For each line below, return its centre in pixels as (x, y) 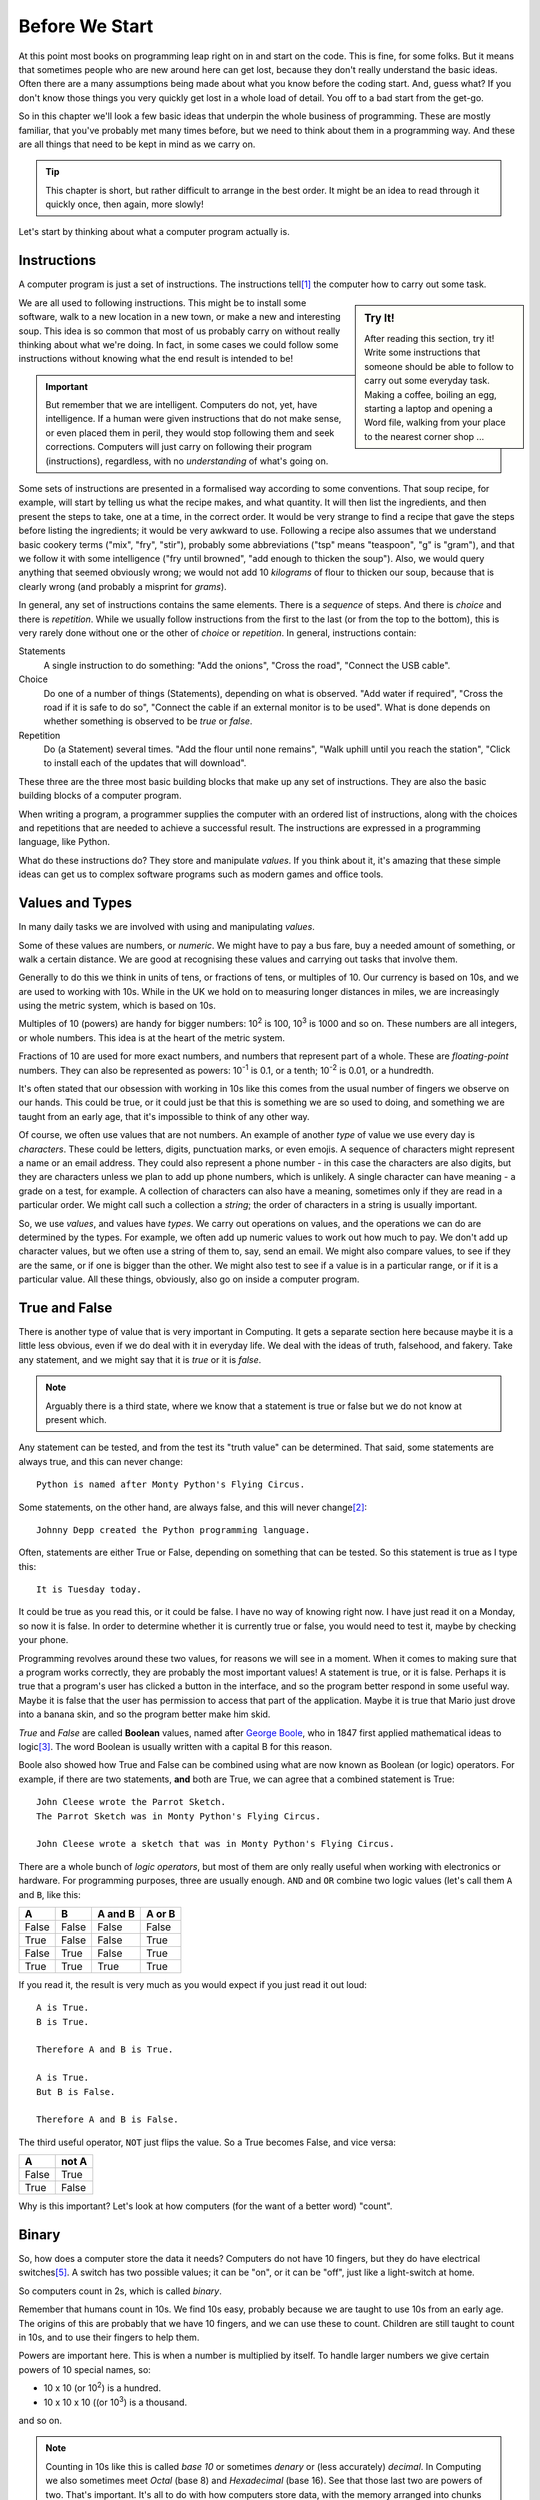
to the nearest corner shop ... (424, 436)
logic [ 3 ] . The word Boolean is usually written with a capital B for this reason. (175, 1746)
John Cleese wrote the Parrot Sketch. (131, 1802)
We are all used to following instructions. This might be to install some (162, 302)
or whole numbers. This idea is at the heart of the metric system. (151, 1037)
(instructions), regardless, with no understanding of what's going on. (187, 461)
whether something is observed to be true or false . (148, 721)
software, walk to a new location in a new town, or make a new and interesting (179, 317)
